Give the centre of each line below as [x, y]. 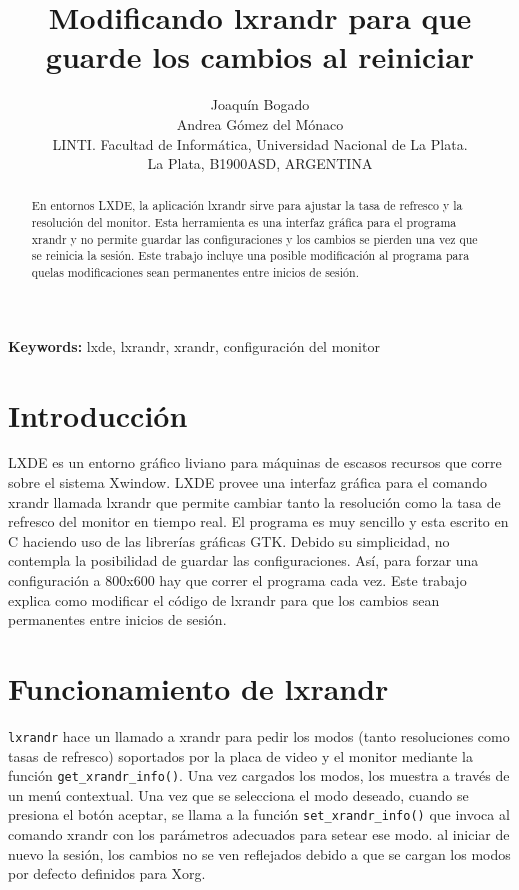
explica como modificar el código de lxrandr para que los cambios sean [224, 599]
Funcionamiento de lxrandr [198, 688]
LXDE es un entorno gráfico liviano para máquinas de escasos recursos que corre [255, 462]
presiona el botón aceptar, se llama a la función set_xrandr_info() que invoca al [259, 814]
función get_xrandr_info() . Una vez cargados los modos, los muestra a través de [259, 775]
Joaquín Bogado [260, 104]
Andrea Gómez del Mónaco [260, 123]
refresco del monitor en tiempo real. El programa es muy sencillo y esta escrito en [258, 521]
